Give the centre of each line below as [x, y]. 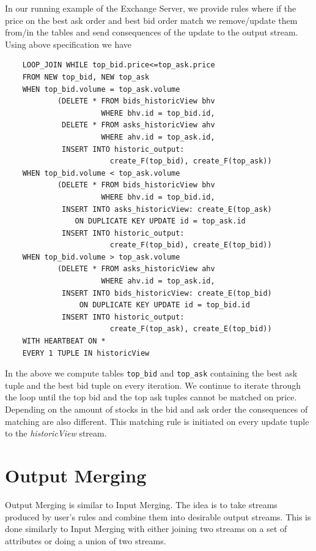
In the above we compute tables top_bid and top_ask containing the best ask [151, 373]
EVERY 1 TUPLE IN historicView [86, 353]
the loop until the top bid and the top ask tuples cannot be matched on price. [151, 397]
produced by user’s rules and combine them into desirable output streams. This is [158, 516]
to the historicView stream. [56, 433]
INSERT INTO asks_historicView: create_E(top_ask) [167, 209]
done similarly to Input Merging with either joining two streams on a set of [146, 529]
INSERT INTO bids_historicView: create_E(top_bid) [167, 293]
